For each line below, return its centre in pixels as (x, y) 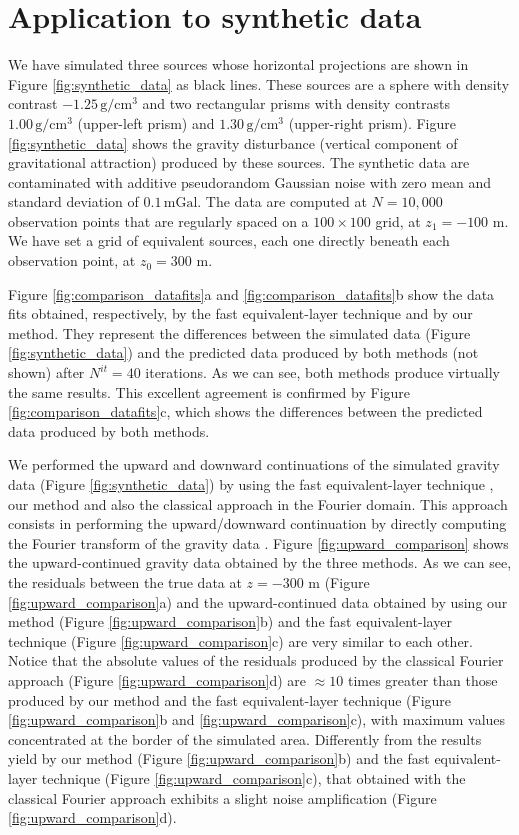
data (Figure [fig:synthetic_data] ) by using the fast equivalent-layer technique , (251, 484)
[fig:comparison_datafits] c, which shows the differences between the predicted (245, 411)
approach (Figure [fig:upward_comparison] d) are (157, 679)
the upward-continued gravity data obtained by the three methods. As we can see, (260, 562)
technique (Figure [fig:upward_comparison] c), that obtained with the (253, 777)
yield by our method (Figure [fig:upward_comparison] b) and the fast (219, 758)
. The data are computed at (282, 201)
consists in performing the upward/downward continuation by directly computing (257, 523)
